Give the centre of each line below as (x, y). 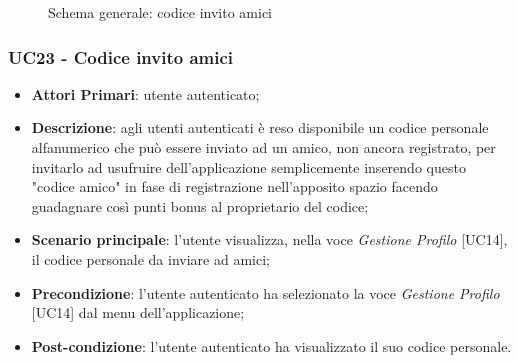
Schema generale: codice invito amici (160, 12)
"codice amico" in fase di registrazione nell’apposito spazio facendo (234, 186)
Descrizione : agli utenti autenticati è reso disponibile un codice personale (260, 127)
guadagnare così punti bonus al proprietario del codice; (200, 205)
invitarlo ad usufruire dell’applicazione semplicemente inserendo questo (248, 166)
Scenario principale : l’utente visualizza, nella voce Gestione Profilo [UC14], (269, 239)
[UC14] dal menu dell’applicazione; (138, 312)
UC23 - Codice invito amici (121, 56)
